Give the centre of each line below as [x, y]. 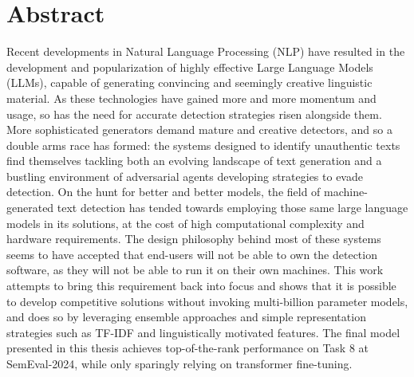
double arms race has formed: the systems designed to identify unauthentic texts [203, 145]
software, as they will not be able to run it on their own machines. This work [195, 270]
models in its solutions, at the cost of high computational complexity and [185, 223]
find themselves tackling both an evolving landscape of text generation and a [194, 161]
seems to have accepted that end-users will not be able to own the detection [192, 254]
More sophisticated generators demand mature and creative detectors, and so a [199, 130]
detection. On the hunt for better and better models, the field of [164, 192]
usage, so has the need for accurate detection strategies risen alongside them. [194, 114]
